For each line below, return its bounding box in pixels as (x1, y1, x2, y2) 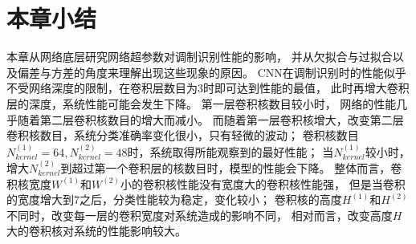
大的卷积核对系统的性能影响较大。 (6, 222, 186, 239)
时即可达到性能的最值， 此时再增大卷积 (203, 79, 410, 96)
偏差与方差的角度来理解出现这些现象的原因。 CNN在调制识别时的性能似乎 (17, 63, 406, 80)
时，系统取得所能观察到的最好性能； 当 (127, 143, 334, 160)
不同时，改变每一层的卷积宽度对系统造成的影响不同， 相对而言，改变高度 (6, 206, 393, 223)
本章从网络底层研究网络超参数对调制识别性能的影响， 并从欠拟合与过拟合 (6, 48, 393, 65)
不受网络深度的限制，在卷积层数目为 (6, 79, 198, 96)
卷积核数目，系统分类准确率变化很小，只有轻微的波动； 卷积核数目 (6, 127, 359, 144)
